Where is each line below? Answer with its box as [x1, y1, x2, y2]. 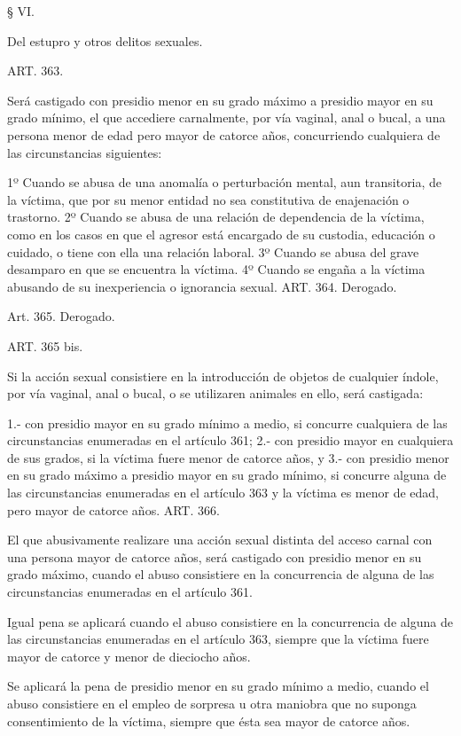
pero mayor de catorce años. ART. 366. [7, 500, 220, 519]
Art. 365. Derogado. [7, 307, 115, 325]
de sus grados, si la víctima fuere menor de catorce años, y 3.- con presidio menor [7, 448, 449, 466]
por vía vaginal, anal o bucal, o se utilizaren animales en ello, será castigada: [7, 384, 424, 403]
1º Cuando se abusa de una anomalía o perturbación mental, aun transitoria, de [7, 173, 442, 192]
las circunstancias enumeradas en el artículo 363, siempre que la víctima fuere [7, 630, 429, 648]
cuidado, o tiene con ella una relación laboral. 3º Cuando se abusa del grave [7, 242, 419, 261]
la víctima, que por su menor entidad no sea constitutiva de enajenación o [7, 190, 410, 208]
